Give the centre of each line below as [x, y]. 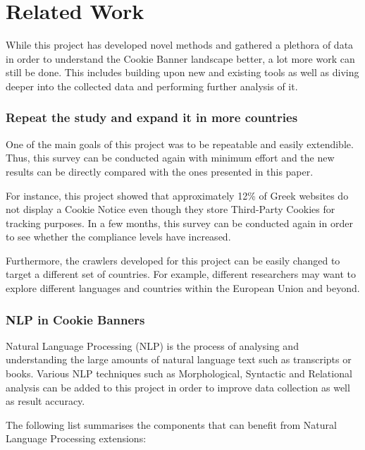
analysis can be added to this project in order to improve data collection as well [178, 387]
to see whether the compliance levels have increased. [118, 237]
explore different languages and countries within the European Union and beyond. [183, 288]
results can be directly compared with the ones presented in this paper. [160, 171]
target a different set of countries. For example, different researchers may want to [181, 274]
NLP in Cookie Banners [75, 319]
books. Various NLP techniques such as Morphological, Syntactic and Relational [179, 373]
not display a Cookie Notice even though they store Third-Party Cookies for [171, 209]
